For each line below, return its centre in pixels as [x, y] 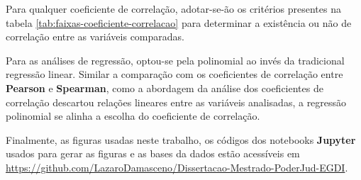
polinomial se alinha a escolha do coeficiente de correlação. [133, 116]
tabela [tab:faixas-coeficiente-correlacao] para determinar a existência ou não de [179, 22]
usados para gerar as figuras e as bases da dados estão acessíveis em [153, 153]
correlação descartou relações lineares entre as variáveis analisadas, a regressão [176, 102]
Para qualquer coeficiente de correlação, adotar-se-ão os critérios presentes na [173, 9]
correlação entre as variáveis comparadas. [95, 36]
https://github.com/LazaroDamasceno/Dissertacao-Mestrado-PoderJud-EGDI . [177, 167]
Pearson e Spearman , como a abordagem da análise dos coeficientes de [165, 88]
